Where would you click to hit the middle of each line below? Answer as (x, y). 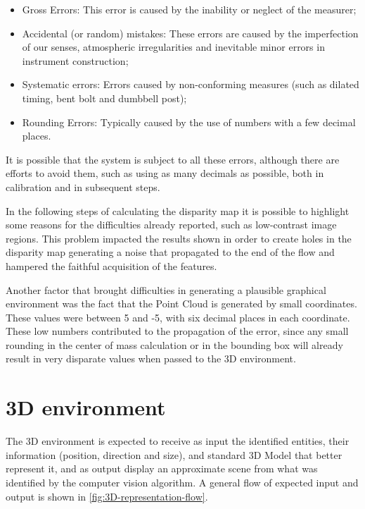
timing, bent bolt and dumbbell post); (104, 98)
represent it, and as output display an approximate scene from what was (162, 468)
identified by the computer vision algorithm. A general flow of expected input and (182, 482)
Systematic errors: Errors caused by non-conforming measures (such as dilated (191, 84)
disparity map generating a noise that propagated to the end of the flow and (170, 252)
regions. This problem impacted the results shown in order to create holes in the (179, 238)
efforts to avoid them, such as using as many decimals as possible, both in (165, 173)
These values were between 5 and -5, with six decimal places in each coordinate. (178, 317)
